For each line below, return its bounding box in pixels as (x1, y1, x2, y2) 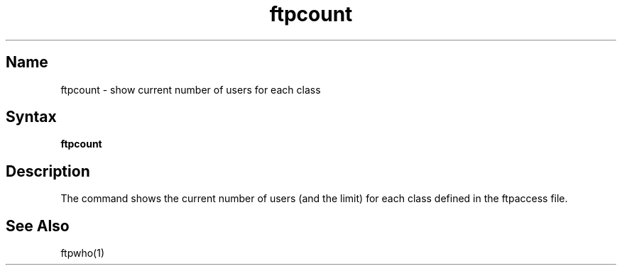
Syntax (6, 108, 57, 126)
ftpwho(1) (60, 247, 105, 260)
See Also (6, 216, 70, 235)
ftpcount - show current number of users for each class (60, 83, 321, 96)
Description (6, 162, 90, 180)
